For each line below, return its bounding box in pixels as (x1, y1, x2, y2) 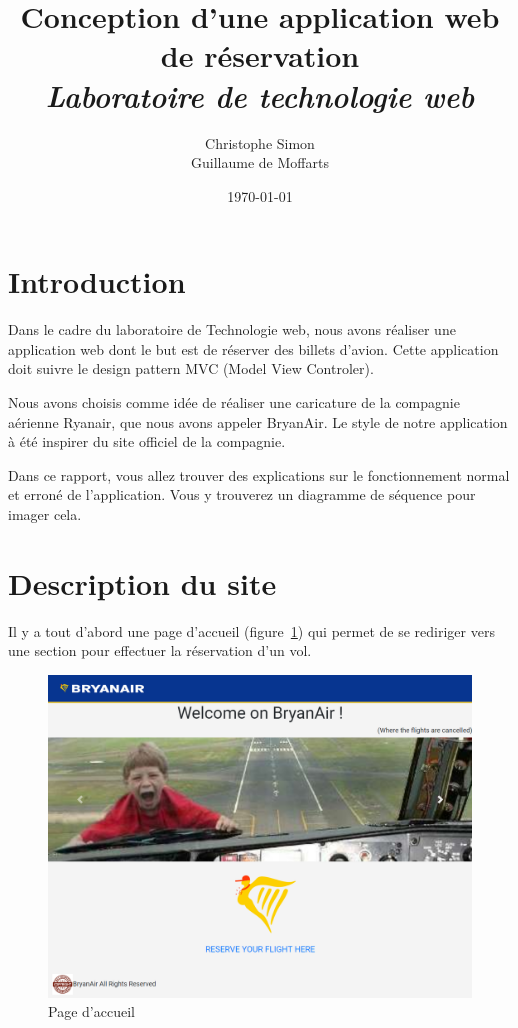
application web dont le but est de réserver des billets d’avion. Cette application (8, 338, 499, 359)
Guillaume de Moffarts (191, 152, 329, 173)
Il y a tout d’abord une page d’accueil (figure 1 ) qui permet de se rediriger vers (8, 620, 495, 641)
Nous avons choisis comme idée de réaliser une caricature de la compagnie (8, 392, 460, 412)
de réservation (160, 35, 360, 76)
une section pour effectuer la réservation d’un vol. (8, 640, 312, 661)
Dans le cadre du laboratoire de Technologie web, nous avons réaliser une (8, 319, 456, 340)
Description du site (8, 562, 277, 603)
